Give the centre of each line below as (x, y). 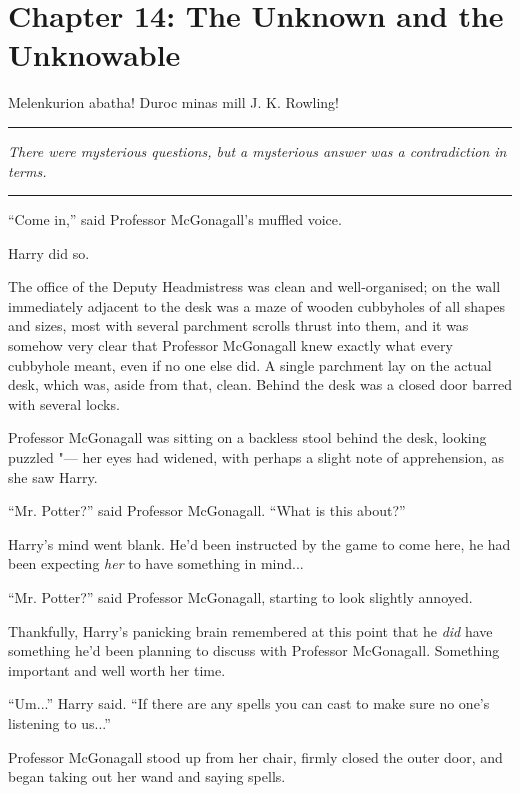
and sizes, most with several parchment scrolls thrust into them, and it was (238, 325)
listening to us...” (59, 722)
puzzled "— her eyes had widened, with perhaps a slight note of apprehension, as (256, 457)
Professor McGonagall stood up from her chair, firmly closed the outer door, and (255, 756)
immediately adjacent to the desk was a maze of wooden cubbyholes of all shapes (256, 305)
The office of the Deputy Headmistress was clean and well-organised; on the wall (254, 286)
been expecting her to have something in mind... (156, 563)
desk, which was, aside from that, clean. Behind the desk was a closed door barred (260, 384)
